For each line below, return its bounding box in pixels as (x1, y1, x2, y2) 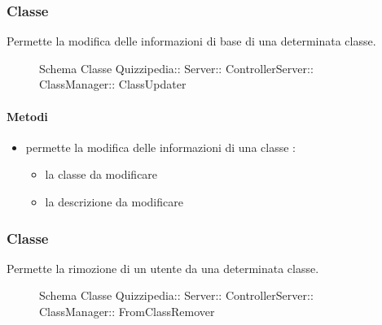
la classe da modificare (45, 166, 158, 183)
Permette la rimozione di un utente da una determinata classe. (7, 259, 319, 276)
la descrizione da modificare (45, 193, 183, 210)
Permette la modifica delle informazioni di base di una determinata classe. (7, 32, 376, 50)
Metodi (7, 107, 48, 124)
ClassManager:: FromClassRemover (39, 302, 215, 319)
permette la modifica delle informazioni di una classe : (25, 138, 296, 155)
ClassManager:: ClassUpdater (39, 76, 187, 93)
